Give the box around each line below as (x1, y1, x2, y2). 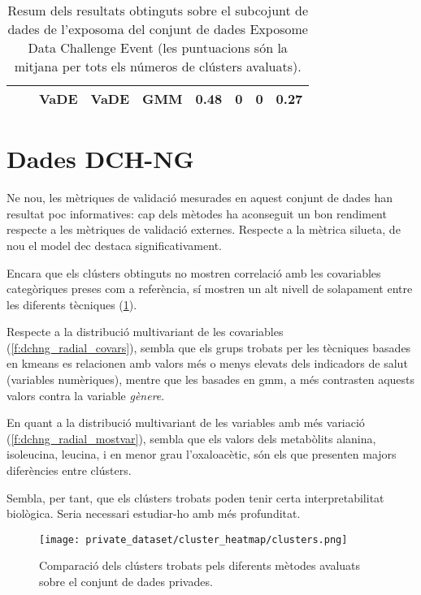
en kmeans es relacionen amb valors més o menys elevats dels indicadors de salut (7, 355, 408, 372)
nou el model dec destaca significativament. (7, 236, 222, 253)
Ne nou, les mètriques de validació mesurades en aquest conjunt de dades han (7, 189, 393, 206)
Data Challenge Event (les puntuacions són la (28, 38, 288, 57)
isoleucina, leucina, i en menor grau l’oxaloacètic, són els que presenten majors (7, 446, 397, 463)
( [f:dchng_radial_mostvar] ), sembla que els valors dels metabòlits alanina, (7, 429, 376, 446)
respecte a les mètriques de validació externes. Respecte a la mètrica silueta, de (7, 221, 401, 238)
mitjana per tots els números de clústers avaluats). (14, 57, 302, 75)
